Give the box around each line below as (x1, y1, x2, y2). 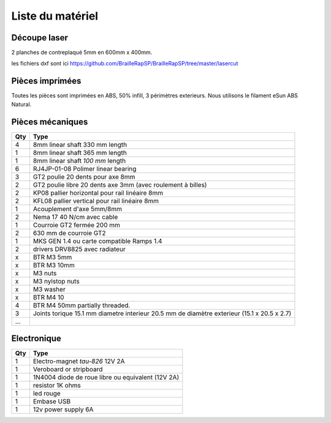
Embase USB (32, 397, 70, 406)
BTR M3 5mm (32, 253, 72, 261)
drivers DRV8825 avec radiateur (32, 245, 126, 253)
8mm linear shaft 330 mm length (32, 140, 127, 149)
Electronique (11, 334, 61, 344)
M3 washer (32, 285, 66, 293)
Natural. (11, 100, 32, 108)
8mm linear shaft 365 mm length (32, 148, 127, 157)
